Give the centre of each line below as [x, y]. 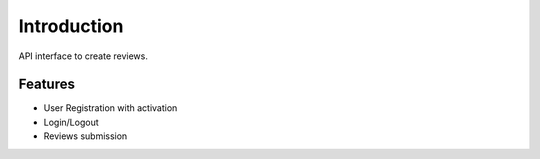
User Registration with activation [110, 108]
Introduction [71, 26]
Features [46, 84]
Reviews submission [85, 136]
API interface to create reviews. [83, 56]
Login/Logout [71, 122]
